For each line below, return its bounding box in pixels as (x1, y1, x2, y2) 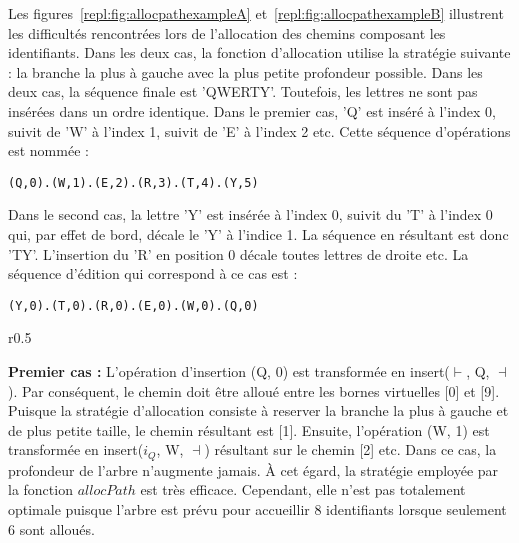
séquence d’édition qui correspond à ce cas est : (8, 263, 298, 284)
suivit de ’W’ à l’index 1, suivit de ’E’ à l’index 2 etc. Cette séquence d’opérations (8, 120, 511, 141)
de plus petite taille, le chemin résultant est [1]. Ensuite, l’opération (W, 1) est (8, 419, 490, 440)
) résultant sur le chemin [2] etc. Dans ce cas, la (204, 439, 497, 460)
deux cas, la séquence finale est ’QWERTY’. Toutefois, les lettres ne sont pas (8, 81, 478, 102)
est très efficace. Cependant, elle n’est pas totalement (140, 479, 466, 500)
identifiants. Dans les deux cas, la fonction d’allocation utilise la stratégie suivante (8, 42, 511, 63)
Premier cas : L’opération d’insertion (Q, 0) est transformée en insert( (8, 361, 450, 382)
